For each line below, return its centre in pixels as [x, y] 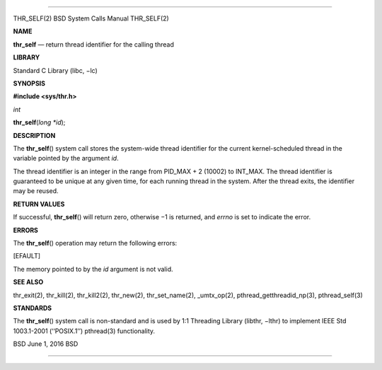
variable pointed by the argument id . [66, 158]
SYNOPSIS [29, 83]
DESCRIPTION [34, 135]
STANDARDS [33, 308]
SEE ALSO [28, 282]
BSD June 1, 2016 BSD [46, 344]
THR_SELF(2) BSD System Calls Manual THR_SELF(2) [91, 18]
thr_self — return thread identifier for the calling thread [94, 44]
